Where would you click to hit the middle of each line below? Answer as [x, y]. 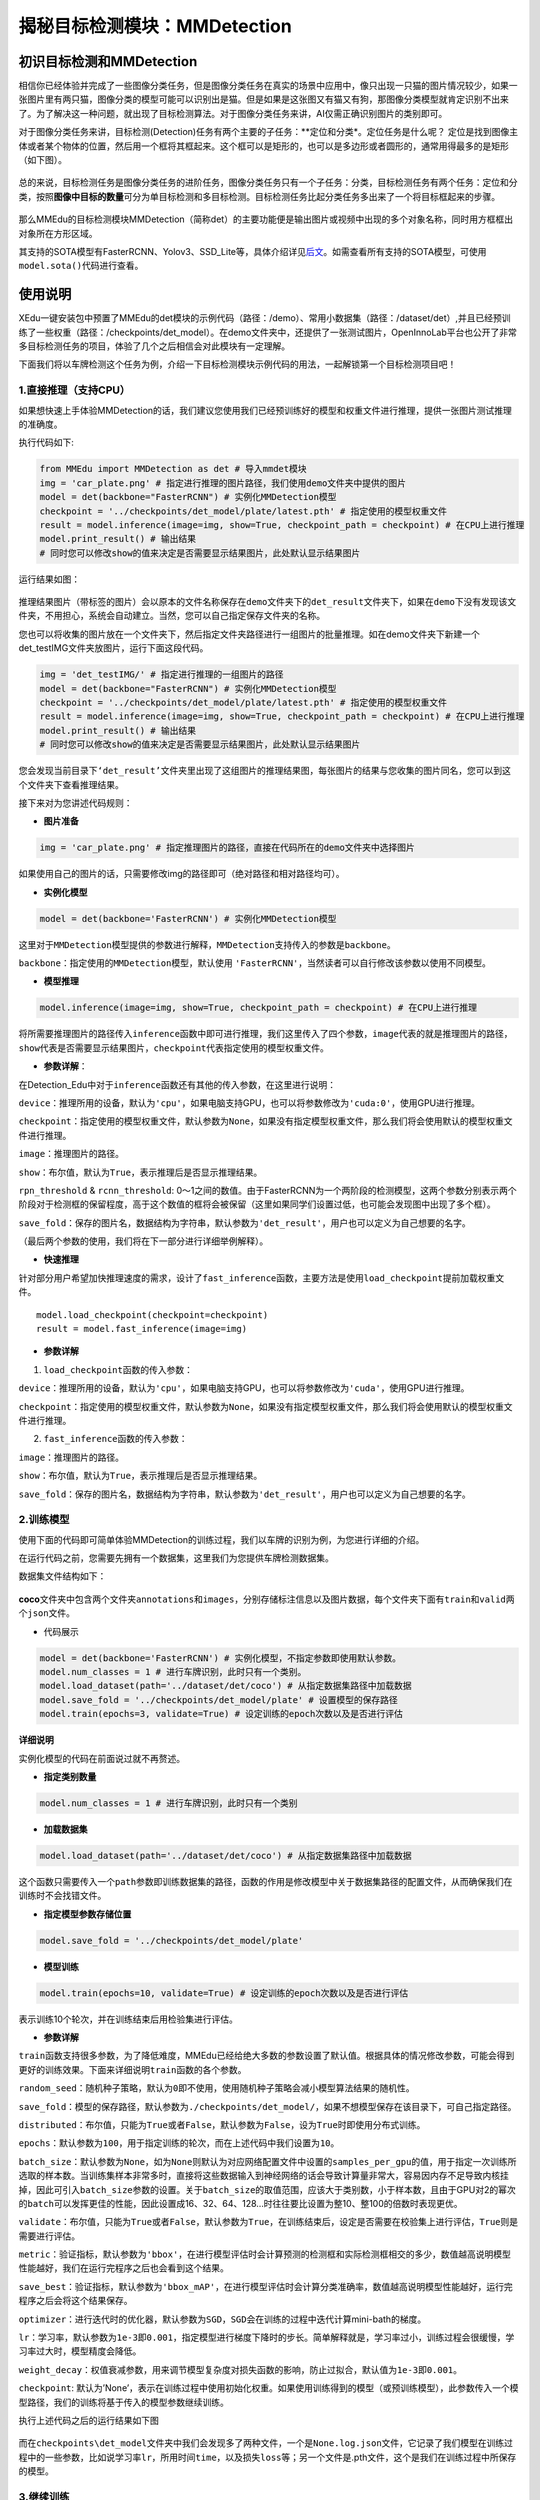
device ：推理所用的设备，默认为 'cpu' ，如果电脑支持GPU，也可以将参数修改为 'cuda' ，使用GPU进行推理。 [244, 1388]
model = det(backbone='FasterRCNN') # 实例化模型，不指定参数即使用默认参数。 [220, 1658]
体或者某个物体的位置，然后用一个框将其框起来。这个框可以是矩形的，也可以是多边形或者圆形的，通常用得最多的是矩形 [263, 146]
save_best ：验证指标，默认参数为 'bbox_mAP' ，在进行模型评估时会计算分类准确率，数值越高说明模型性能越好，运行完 [266, 2286]
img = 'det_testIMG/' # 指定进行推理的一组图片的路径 [161, 674]
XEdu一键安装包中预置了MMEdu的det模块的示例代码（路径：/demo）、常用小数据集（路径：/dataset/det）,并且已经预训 [264, 318]
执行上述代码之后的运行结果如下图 [88, 2420]
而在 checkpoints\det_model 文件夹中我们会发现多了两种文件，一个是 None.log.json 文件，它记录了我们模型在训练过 [266, 2443]
